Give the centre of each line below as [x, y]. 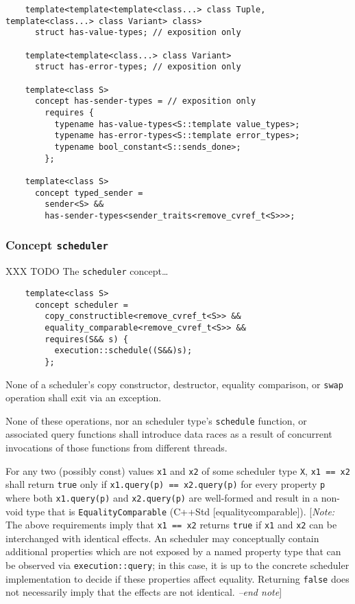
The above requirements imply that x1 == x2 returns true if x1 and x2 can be [171, 525]
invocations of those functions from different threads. [117, 447]
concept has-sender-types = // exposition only [145, 101]
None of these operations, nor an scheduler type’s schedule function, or [156, 420]
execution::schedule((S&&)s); [123, 351]
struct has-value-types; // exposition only [138, 33]
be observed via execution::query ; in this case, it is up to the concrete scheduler [177, 565]
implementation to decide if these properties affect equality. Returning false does [177, 578]
